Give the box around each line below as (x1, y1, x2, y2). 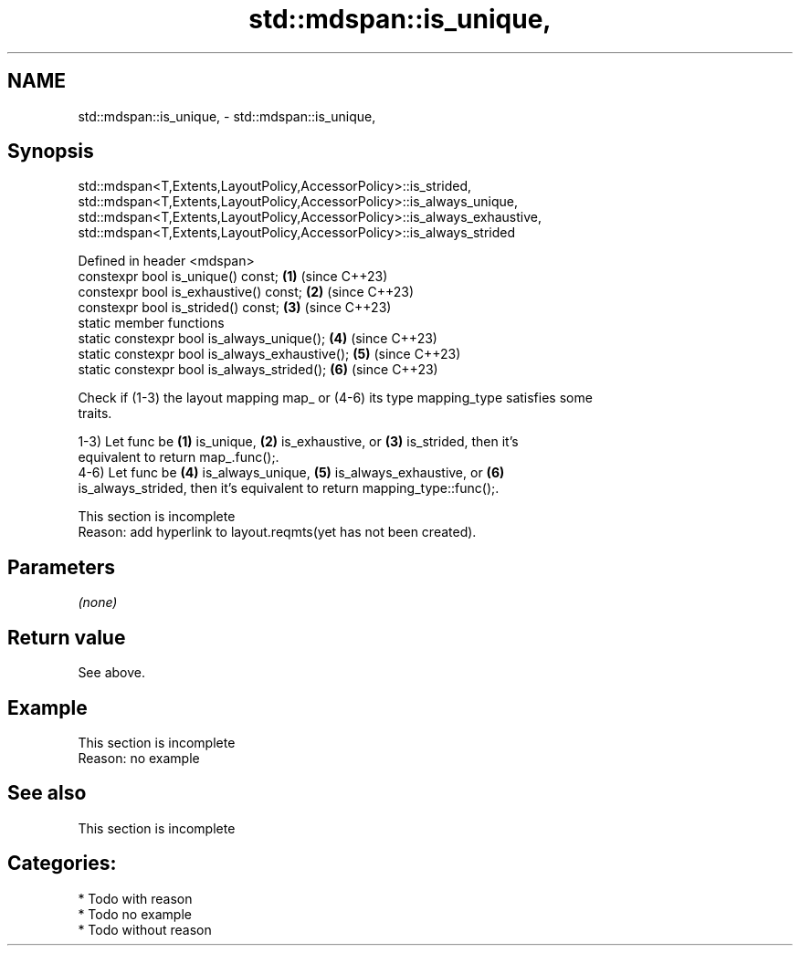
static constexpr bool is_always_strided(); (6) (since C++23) (78, 361, 438, 378)
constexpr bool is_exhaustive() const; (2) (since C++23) (78, 284, 415, 300)
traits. (78, 405, 112, 422)
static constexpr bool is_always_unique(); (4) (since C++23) (78, 330, 437, 347)
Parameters (7, 555, 115, 579)
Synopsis (7, 140, 94, 163)
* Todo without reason (78, 921, 212, 937)
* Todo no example (78, 906, 192, 922)
